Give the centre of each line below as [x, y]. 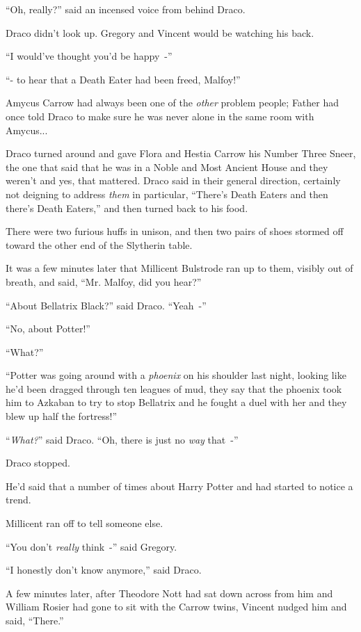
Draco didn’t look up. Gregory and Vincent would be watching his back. [160, 32]
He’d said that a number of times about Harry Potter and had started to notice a [179, 486]
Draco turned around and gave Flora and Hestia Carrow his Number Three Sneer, [181, 153]
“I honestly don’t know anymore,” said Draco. [104, 570]
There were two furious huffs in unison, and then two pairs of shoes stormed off [175, 231]
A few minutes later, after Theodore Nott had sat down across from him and [169, 593]
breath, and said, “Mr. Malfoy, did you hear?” [104, 281]
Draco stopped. [38, 463]
